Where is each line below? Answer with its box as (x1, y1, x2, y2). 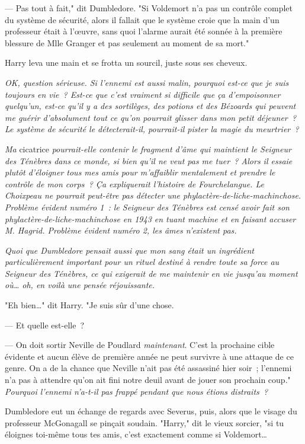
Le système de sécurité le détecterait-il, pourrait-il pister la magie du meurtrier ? (5, 123, 299, 135)
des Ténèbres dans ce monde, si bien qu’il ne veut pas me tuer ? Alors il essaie (5, 154, 293, 167)
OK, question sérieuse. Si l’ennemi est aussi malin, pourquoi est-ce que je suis (5, 76, 289, 88)
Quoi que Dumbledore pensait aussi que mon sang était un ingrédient (5, 244, 255, 256)
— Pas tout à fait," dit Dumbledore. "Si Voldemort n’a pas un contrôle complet (5, 2, 293, 14)
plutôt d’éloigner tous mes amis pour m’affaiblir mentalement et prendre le (5, 166, 275, 178)
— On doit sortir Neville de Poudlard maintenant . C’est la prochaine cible (5, 338, 275, 351)
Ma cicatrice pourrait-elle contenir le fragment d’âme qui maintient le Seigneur (5, 142, 291, 155)
